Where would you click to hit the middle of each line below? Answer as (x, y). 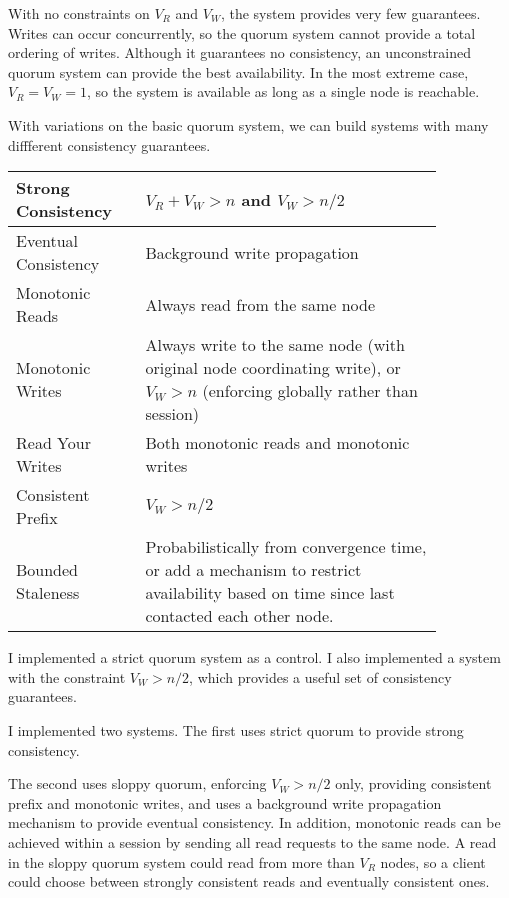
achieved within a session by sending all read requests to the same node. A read (252, 841)
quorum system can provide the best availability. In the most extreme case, (238, 71)
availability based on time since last (270, 593)
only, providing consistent (413, 783)
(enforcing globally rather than (310, 391)
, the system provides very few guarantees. (350, 13)
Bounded (47, 570)
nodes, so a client (433, 861)
